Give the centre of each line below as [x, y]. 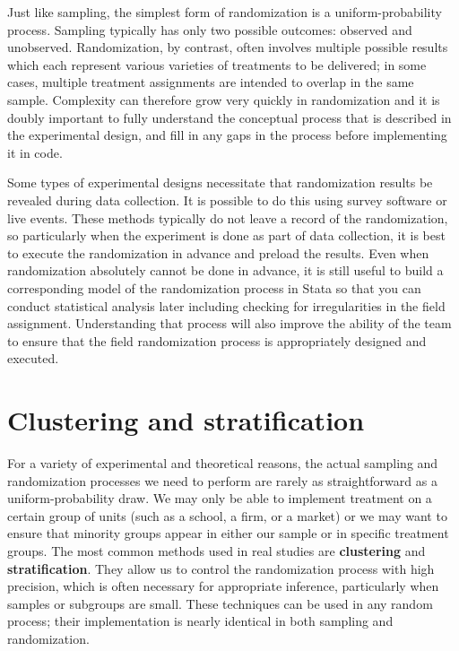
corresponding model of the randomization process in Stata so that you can [214, 287]
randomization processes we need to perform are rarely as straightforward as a [222, 480]
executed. [33, 358]
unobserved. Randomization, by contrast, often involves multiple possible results [228, 47]
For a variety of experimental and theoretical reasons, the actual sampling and [223, 463]
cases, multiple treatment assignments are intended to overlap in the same [211, 82]
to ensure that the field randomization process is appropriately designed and [217, 340]
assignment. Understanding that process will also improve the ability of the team [229, 323]
